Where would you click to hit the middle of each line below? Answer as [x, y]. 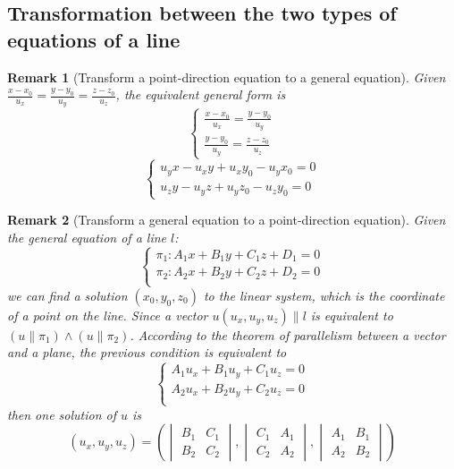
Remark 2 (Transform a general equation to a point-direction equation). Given [227, 220]
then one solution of [62, 414]
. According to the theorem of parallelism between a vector [288, 334]
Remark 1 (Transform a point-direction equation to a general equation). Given [227, 77]
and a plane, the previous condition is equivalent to [147, 352]
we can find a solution [67, 295]
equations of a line [94, 39]
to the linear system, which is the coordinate [324, 295]
